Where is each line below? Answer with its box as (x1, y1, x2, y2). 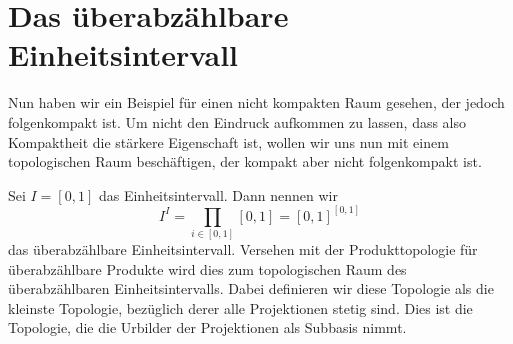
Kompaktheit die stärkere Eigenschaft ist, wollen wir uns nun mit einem (8, 131, 449, 152)
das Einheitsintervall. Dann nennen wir (98, 184, 338, 205)
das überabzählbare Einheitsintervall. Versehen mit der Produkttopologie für (8, 239, 478, 260)
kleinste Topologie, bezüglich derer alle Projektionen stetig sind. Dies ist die (8, 297, 473, 318)
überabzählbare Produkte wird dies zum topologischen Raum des (8, 258, 407, 279)
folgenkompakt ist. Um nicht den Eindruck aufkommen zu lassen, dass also (8, 111, 467, 132)
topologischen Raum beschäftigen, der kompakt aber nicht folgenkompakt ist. (8, 151, 482, 172)
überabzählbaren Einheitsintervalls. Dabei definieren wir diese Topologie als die (8, 278, 494, 299)
